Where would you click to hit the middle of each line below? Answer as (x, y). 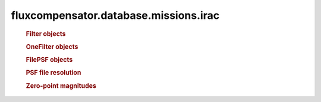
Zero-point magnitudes (61, 85)
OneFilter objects (52, 47)
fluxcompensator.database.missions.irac (115, 15)
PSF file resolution (53, 73)
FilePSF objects (49, 60)
